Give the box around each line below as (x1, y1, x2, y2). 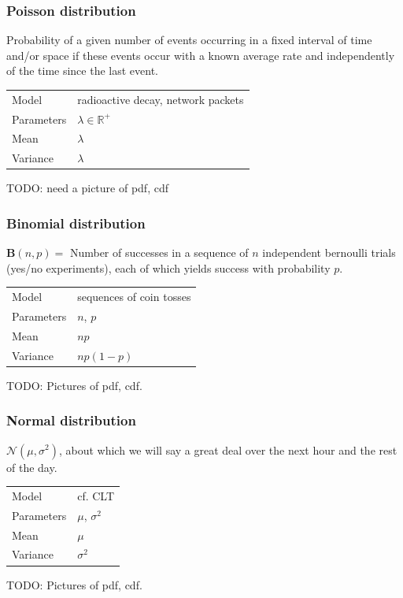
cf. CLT (77, 487, 115, 503)
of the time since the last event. (6, 62, 159, 79)
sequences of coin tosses (77, 288, 191, 305)
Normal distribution (6, 410, 136, 430)
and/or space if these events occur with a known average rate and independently (6, 46, 395, 63)
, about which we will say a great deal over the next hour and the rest (58, 441, 397, 458)
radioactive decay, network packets (77, 91, 244, 107)
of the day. (6, 459, 57, 475)
